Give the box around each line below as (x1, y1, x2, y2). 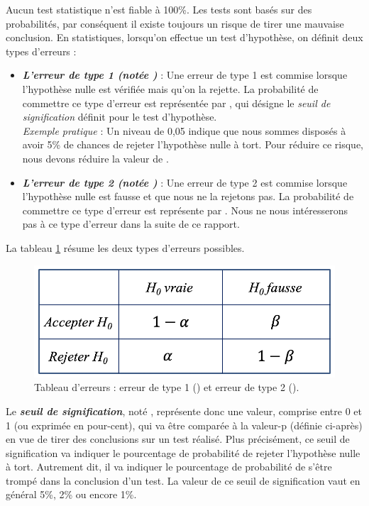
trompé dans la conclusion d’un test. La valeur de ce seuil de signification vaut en (6, 473, 360, 488)
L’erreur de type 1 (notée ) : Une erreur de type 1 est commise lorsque (22, 67, 348, 82)
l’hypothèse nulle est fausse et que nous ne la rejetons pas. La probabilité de (22, 189, 354, 204)
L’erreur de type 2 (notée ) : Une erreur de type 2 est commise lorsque (22, 175, 348, 189)
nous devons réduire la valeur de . (22, 150, 169, 165)
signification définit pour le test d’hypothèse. (22, 109, 217, 124)
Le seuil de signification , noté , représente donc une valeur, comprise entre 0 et (6, 403, 362, 418)
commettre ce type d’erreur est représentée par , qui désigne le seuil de (22, 95, 331, 110)
